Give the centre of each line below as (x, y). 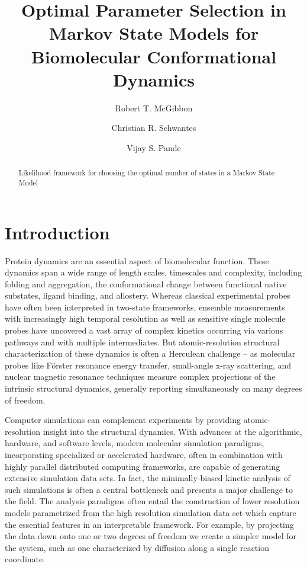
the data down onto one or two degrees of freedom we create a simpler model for (151, 536)
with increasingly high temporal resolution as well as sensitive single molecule (145, 318)
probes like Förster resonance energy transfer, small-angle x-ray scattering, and (148, 365)
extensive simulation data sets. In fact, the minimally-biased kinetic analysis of (148, 478)
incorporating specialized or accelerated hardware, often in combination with (144, 455)
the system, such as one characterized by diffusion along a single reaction (137, 547)
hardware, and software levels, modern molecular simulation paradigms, (135, 443)
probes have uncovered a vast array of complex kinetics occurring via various (144, 330)
